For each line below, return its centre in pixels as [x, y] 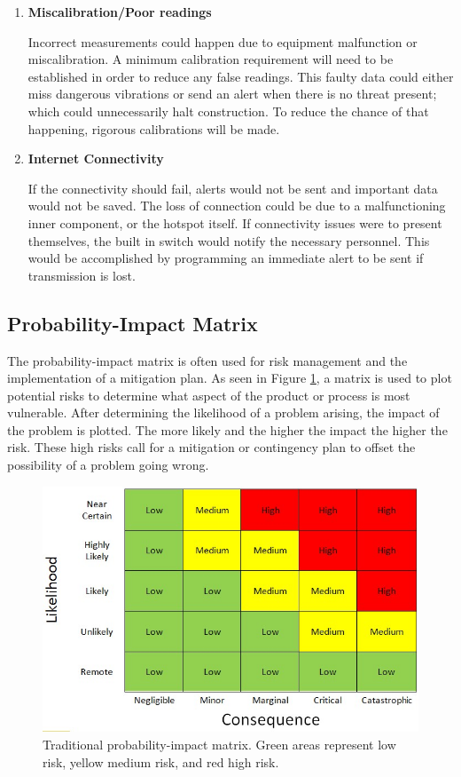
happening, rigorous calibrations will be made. [154, 128]
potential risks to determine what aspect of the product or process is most [209, 395]
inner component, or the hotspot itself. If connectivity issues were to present [235, 222]
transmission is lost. [82, 275]
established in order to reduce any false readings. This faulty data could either [241, 76]
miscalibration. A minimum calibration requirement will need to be [211, 59]
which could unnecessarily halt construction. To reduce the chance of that [228, 111]
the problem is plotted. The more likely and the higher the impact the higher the [227, 429]
